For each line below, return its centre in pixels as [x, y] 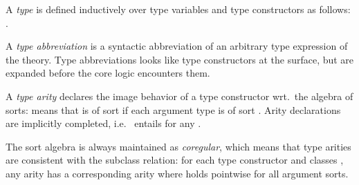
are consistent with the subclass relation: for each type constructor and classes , [175, 160]
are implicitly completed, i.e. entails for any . [103, 123]
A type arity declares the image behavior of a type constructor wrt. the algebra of [179, 96]
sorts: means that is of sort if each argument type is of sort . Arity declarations [173, 109]
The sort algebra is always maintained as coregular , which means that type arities [178, 146]
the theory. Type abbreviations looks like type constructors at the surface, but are [180, 59]
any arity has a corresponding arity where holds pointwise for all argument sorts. [177, 173]
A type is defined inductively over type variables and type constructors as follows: [178, 9]
